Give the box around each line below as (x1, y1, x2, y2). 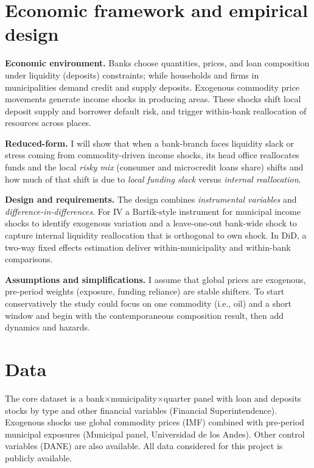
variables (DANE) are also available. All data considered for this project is (5, 439, 283, 452)
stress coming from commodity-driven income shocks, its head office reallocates (5, 148, 299, 161)
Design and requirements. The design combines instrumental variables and (5, 193, 297, 206)
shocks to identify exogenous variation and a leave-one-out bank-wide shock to (5, 217, 297, 229)
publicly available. (5, 451, 72, 464)
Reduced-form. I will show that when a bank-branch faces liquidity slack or (5, 136, 294, 149)
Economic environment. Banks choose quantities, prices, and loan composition (5, 57, 310, 69)
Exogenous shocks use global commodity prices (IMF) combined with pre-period (5, 416, 305, 428)
